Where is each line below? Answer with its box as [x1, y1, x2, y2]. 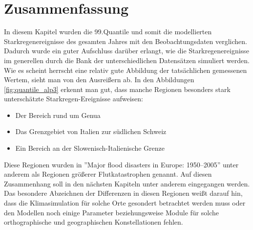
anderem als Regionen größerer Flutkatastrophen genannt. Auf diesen [4, 169, 212, 179]
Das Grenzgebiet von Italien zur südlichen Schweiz [15, 126, 167, 137]
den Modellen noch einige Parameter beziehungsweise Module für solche [4, 207, 219, 217]
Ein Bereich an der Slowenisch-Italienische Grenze [15, 143, 165, 153]
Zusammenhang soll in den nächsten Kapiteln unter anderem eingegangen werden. [4, 178, 250, 188]
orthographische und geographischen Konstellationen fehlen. [4, 217, 183, 227]
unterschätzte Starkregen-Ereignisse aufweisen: [4, 93, 143, 104]
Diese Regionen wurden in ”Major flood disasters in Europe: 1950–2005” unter [4, 159, 239, 169]
